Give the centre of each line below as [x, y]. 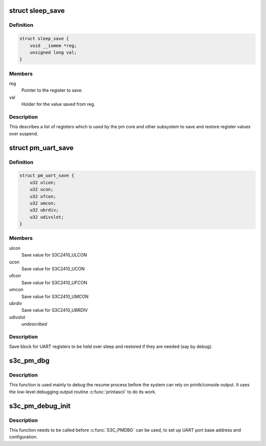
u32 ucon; [42, 189]
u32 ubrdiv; [44, 210]
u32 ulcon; [43, 182]
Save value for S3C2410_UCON [53, 268]
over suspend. [24, 134]
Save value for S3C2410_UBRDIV [55, 310]
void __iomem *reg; [53, 45]
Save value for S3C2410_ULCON [54, 255]
